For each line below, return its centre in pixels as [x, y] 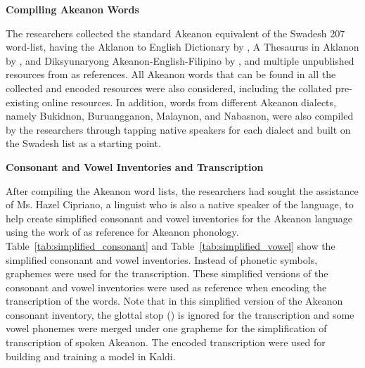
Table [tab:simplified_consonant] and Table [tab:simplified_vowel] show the [171, 245]
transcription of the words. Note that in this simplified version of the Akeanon [174, 301]
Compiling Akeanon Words [72, 9]
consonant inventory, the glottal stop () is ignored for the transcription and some [180, 314]
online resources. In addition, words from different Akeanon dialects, [189, 102]
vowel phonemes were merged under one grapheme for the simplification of [166, 328]
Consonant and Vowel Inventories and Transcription [135, 166]
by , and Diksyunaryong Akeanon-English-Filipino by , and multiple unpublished [180, 60]
